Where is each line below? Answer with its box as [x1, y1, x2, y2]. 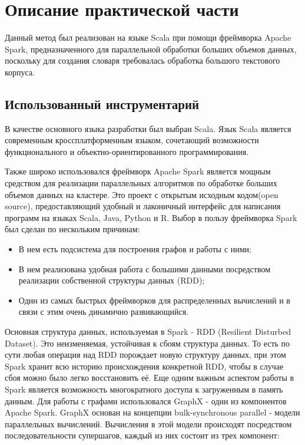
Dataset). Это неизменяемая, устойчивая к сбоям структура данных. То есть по [5, 337, 290, 349]
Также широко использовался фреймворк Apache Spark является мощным [5, 165, 271, 177]
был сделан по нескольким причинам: [5, 223, 140, 235]
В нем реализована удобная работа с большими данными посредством [18, 262, 271, 275]
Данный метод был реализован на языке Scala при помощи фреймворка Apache [5, 31, 291, 44]
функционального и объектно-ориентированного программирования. [5, 145, 249, 157]
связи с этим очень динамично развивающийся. [18, 305, 189, 318]
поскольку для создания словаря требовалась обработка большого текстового [5, 54, 280, 67]
